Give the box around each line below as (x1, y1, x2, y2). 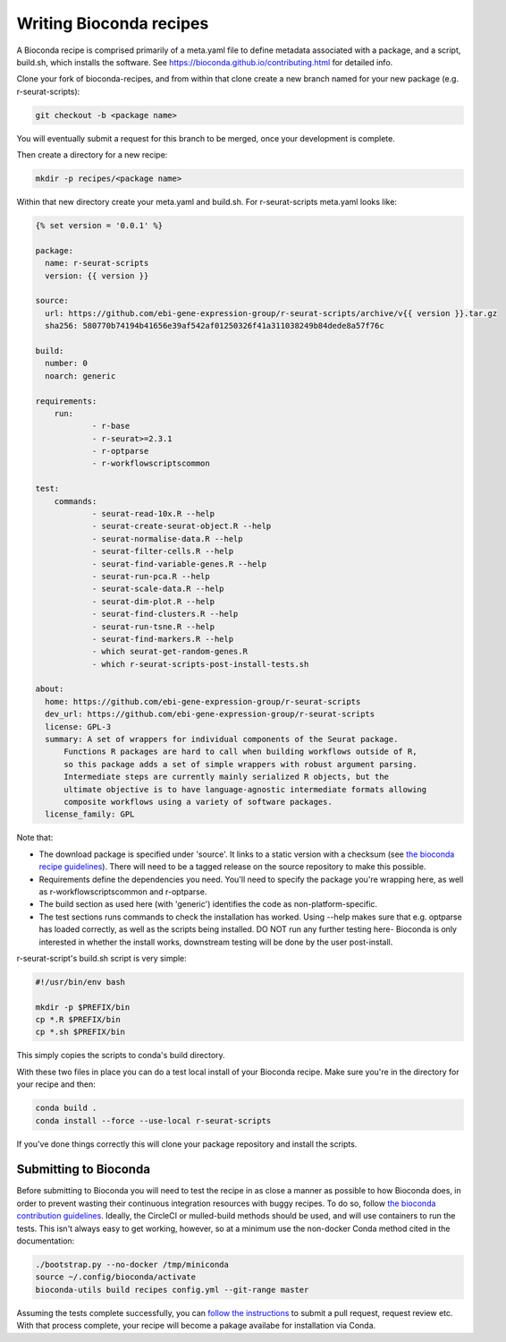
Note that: (16, 833, 54, 843)
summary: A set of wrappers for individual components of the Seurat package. (45, 734, 399, 745)
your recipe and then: (16, 1079, 96, 1090)
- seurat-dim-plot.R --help (91, 596, 215, 606)
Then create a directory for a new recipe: (16, 150, 168, 160)
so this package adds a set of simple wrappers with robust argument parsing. (63, 759, 417, 769)
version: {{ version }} (45, 270, 149, 281)
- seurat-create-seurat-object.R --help (91, 521, 272, 532)
